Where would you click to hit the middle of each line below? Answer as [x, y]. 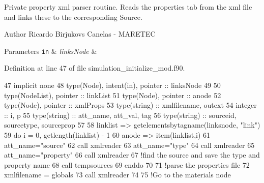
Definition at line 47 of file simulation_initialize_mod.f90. [95, 68]
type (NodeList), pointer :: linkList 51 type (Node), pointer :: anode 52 [113, 95]
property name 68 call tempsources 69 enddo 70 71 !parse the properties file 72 [127, 164]
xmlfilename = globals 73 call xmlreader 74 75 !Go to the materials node [118, 175]
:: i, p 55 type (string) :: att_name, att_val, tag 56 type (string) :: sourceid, [120, 115]
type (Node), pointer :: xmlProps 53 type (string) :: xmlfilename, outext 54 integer [130, 105]
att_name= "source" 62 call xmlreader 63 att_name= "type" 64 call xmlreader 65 [129, 145]
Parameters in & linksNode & [51, 51]
